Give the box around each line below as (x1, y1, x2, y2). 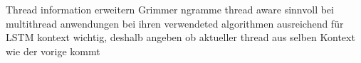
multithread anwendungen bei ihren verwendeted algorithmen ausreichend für (6, 16, 344, 30)
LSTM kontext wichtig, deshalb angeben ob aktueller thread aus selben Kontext (6, 30, 355, 45)
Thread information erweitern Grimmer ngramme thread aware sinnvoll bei (6, 2, 334, 16)
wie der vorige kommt (6, 43, 100, 58)
